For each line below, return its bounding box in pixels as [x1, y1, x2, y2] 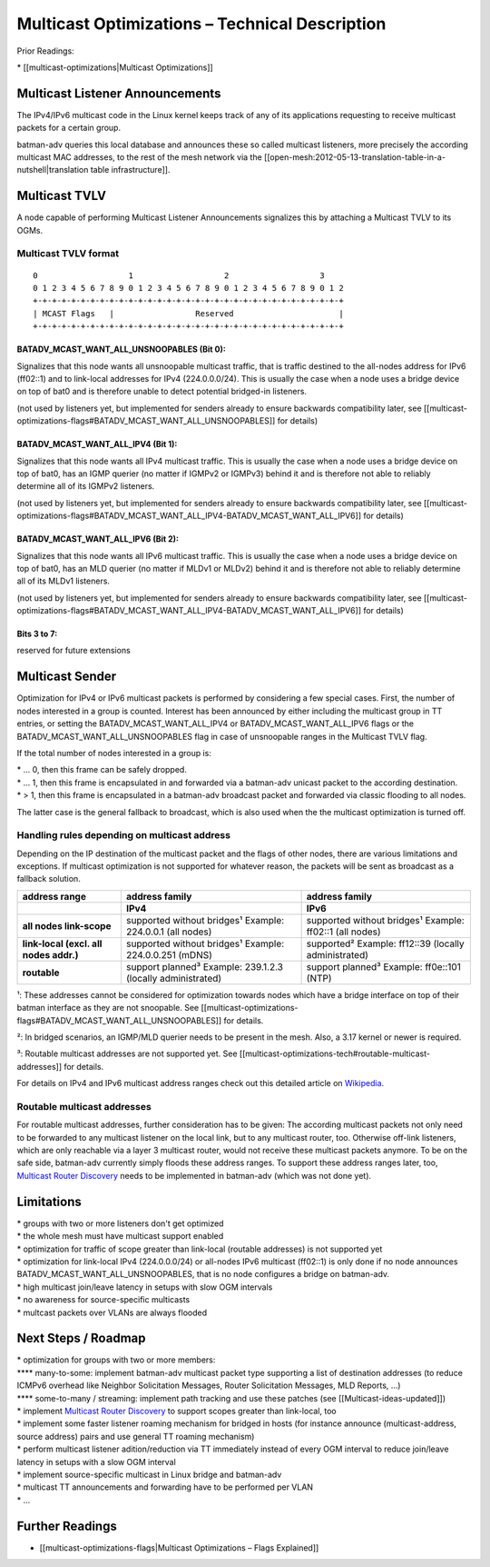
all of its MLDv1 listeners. [16, 575, 111, 586]
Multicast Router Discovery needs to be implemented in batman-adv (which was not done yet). [16, 1170, 372, 1181]
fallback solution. [16, 873, 81, 884]
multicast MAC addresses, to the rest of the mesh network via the [16, 152, 262, 163]
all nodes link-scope [22, 919, 112, 932]
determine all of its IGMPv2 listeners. [16, 481, 155, 492]
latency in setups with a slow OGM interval [16, 1456, 176, 1467]
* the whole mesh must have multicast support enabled [16, 1231, 224, 1242]
